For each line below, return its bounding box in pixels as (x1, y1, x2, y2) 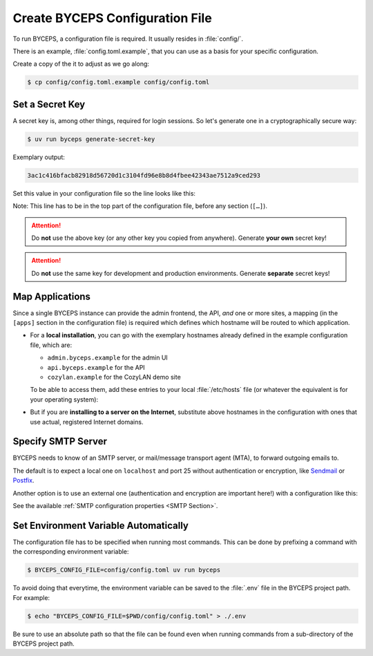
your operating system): (30, 395, 99, 404)
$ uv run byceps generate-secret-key (27, 135, 155, 143)
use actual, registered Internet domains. (30, 418, 144, 426)
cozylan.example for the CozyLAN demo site (47, 373, 181, 381)
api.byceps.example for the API (47, 363, 145, 371)
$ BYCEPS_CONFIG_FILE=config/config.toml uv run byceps (27, 566, 221, 574)
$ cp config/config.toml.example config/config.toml (27, 78, 210, 86)
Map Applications (12, 290, 91, 302)
